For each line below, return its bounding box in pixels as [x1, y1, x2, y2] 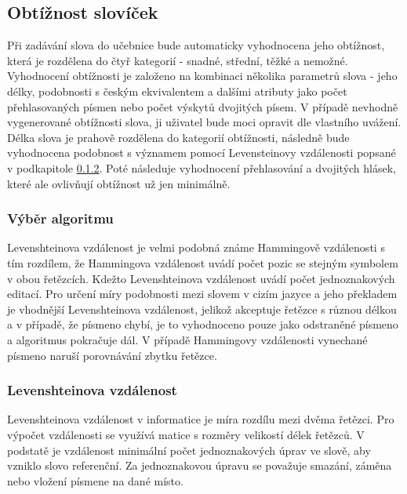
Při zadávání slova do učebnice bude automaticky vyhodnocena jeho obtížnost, [7, 37, 385, 53]
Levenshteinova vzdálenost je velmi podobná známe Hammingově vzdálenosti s [7, 239, 385, 256]
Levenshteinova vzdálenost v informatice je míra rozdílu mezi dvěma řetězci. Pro [7, 411, 394, 427]
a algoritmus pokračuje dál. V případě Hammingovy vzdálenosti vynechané [7, 331, 368, 347]
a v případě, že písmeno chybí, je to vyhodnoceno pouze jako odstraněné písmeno [7, 316, 398, 332]
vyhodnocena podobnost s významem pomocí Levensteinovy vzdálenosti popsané [7, 144, 396, 161]
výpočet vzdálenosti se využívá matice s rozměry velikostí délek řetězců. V [7, 426, 365, 442]
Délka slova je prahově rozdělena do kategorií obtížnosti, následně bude [7, 129, 350, 145]
